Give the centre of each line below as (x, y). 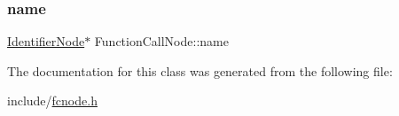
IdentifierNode (46, 41)
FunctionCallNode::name (161, 41)
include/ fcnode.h (52, 101)
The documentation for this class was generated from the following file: (200, 70)
